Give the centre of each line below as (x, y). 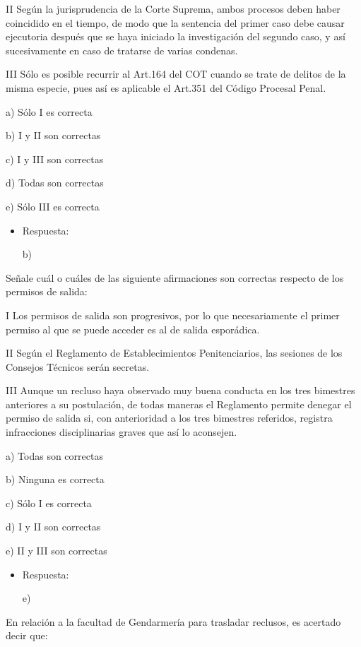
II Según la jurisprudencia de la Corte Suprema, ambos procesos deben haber (173, 8)
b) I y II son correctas (53, 135)
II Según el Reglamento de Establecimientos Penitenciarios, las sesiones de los (174, 353)
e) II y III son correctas (57, 551)
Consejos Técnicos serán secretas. (78, 366)
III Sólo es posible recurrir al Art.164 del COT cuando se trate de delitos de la (176, 74)
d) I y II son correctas (53, 527)
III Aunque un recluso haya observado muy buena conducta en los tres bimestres (180, 390)
